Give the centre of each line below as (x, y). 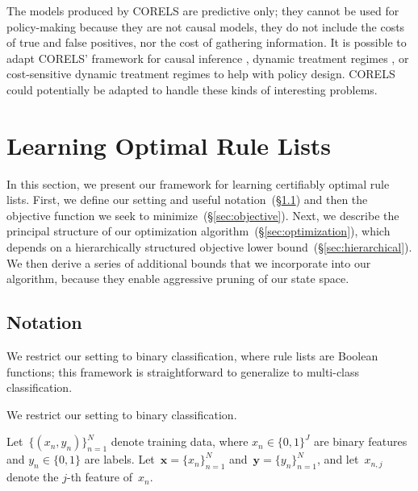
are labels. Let (119, 459)
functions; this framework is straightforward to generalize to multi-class (183, 371)
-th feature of (100, 477)
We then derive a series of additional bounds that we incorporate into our (189, 262)
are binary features (360, 441)
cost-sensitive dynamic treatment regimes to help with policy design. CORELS (201, 74)
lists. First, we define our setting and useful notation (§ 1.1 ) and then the (187, 200)
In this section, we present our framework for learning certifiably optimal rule (198, 183)
